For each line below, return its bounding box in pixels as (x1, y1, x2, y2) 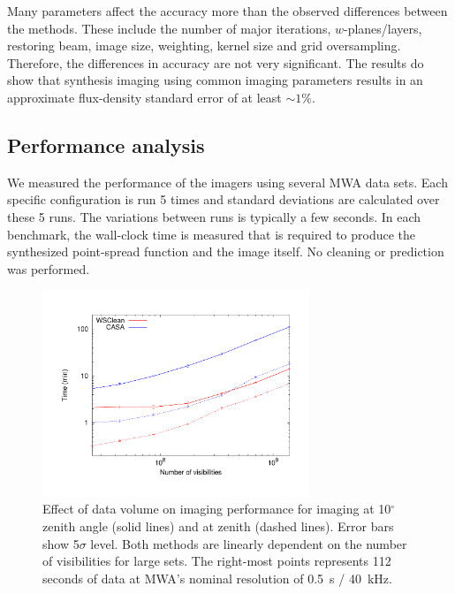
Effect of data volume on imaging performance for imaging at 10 (42, 499, 391, 518)
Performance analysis (7, 131, 205, 158)
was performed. (7, 259, 90, 278)
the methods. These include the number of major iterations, (7, 19, 331, 37)
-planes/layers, (344, 19, 422, 37)
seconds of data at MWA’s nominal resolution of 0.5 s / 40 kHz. (42, 568, 392, 587)
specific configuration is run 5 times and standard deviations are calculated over (7, 190, 440, 209)
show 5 (42, 534, 80, 552)
